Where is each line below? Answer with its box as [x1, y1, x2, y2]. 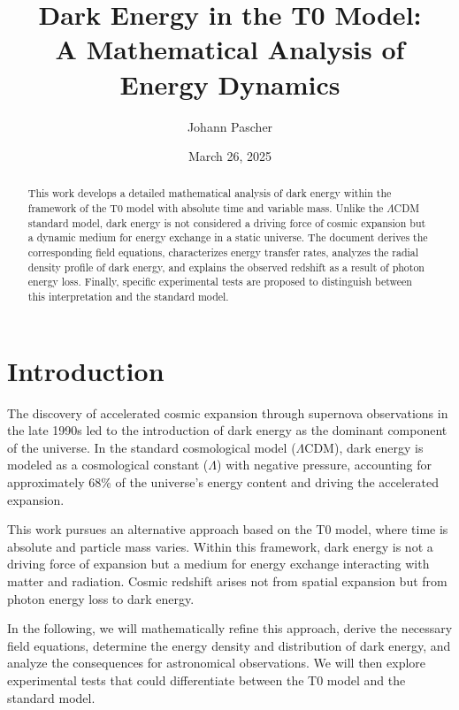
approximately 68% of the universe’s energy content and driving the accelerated [7, 473, 440, 492]
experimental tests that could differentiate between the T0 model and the [7, 670, 406, 689]
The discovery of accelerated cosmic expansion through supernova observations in [7, 403, 448, 422]
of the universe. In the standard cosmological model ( [7, 438, 296, 456]
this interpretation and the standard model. [27, 289, 229, 304]
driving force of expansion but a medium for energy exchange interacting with [7, 554, 430, 573]
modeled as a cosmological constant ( [7, 455, 209, 474]
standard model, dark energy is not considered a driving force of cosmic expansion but [27, 215, 426, 230]
